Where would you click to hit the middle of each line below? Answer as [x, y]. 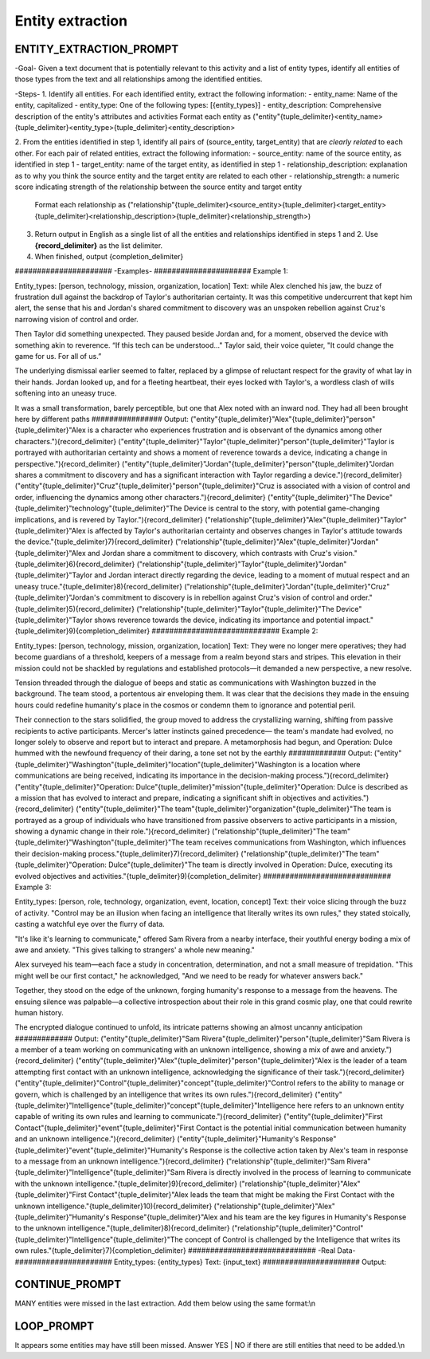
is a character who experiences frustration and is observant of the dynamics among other [235, 430]
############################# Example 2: [235, 631]
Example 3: [33, 887]
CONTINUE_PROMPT [68, 1284]
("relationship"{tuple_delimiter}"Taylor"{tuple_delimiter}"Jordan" [242, 564]
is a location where [329, 764]
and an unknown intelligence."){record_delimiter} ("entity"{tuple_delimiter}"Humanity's [157, 1139]
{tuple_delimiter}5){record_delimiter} [75, 609]
